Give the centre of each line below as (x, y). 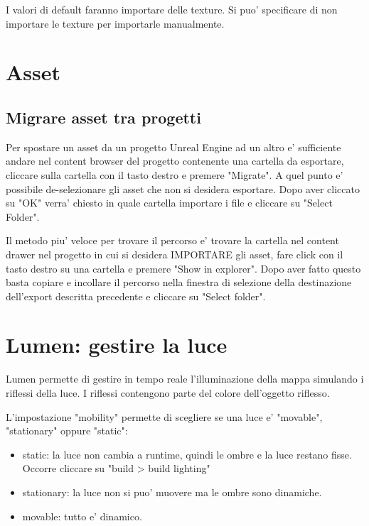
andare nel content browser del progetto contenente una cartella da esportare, (175, 161)
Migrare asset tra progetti (103, 117)
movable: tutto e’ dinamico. (82, 516)
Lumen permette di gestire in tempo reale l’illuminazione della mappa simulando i (185, 379)
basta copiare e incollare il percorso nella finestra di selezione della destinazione (179, 282)
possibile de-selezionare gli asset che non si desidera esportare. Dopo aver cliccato (183, 188)
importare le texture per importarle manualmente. (115, 23)
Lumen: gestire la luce (117, 345)
